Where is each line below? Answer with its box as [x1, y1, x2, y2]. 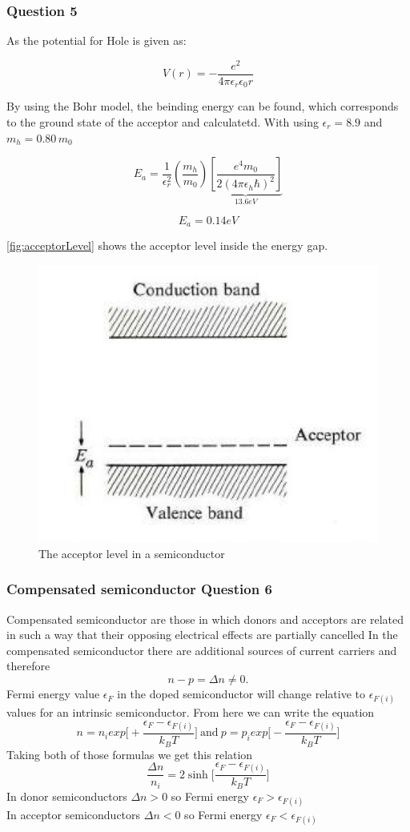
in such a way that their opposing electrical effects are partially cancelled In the [6, 626, 398, 643]
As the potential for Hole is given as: [6, 32, 187, 49]
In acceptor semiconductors [6, 806, 141, 822]
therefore [6, 657, 50, 674]
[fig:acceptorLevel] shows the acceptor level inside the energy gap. [6, 237, 328, 254]
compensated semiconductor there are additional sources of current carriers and [6, 641, 397, 658]
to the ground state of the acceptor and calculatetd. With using [6, 114, 319, 130]
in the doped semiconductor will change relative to [117, 685, 365, 702]
